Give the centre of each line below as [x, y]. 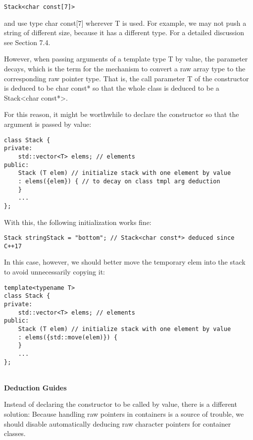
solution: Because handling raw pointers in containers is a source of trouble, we [124, 413]
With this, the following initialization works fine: [78, 222]
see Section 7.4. [27, 42]
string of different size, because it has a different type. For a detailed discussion [124, 32]
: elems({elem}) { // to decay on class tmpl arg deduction [119, 181]
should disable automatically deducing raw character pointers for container [118, 423]
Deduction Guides [35, 387]
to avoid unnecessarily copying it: [54, 272]
